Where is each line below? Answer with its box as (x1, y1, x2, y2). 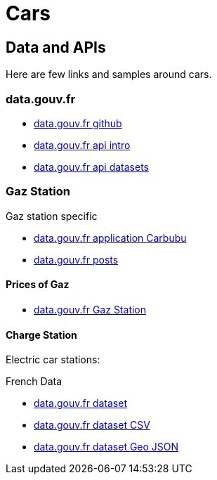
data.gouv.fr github (34, 117, 122, 129)
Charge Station (6, 328, 77, 341)
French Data (6, 375, 63, 388)
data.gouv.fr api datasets (34, 160, 150, 173)
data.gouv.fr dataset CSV (34, 419, 150, 432)
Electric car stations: (6, 353, 100, 366)
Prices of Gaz (6, 278, 70, 291)
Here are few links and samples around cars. (6, 68, 212, 81)
